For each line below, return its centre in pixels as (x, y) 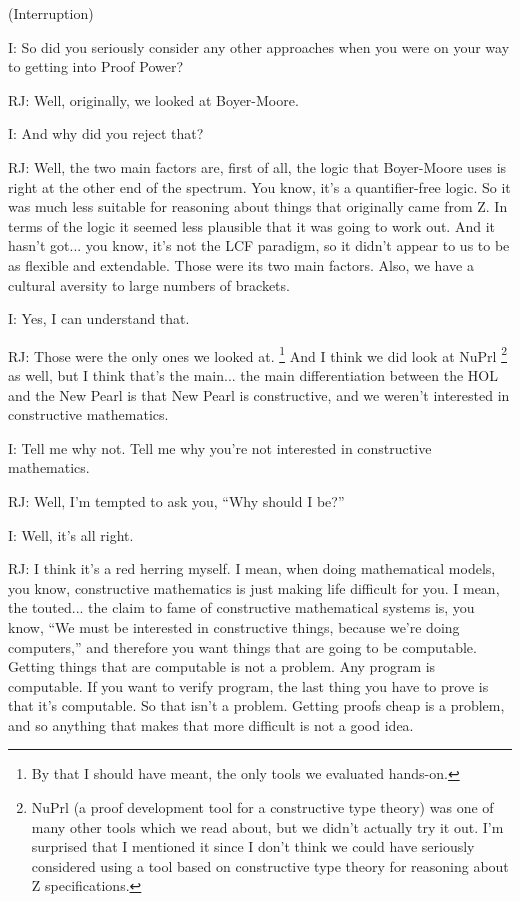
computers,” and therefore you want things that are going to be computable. (242, 646)
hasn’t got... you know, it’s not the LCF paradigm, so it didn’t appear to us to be (259, 245)
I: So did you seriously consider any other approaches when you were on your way (259, 46)
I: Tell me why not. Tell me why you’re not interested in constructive (220, 447)
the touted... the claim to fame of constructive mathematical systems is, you (241, 607)
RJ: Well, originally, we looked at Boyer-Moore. (153, 99)
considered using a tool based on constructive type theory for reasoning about (270, 865)
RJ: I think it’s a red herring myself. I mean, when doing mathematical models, (252, 568)
